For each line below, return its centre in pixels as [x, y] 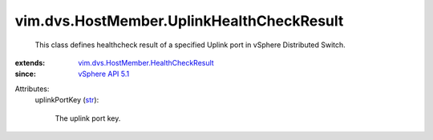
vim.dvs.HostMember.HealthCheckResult [146, 62]
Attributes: [32, 89]
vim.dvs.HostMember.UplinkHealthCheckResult [179, 21]
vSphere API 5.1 [104, 74]
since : [25, 74]
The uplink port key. [88, 118]
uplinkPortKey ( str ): [67, 100]
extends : [30, 62]
